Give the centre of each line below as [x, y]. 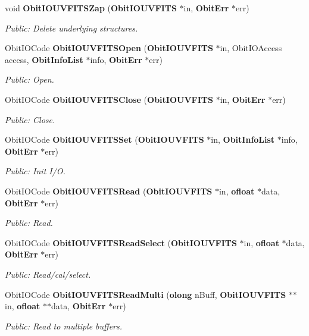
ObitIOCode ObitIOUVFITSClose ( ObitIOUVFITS [109, 99]
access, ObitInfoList [44, 59]
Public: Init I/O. [35, 171]
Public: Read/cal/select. [48, 274]
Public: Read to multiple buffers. [64, 326]
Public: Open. [29, 79]
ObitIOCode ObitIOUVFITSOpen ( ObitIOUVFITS [109, 48]
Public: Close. [30, 119]
